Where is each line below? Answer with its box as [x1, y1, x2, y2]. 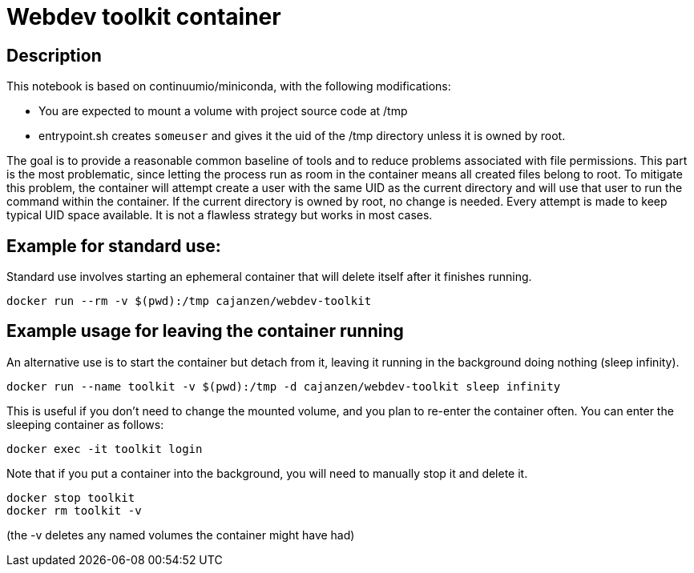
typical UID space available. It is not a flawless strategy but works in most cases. [6, 208, 433, 222]
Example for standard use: [6, 235, 221, 256]
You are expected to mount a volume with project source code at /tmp [38, 104, 408, 118]
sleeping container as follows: [6, 417, 164, 431]
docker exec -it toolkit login [6, 442, 203, 455]
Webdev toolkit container [6, 3, 281, 30]
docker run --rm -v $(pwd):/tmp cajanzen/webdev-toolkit [6, 295, 372, 308]
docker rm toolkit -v [6, 503, 142, 517]
